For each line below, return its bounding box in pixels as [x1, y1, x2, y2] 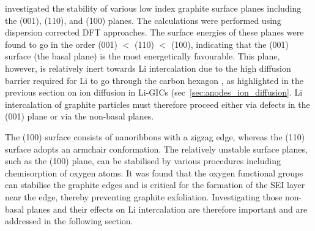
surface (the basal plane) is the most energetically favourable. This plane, [5, 50, 280, 62]
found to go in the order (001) [5, 37, 118, 50]
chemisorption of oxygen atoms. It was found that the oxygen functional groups [5, 166, 303, 179]
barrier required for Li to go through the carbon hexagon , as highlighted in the [5, 74, 303, 86]
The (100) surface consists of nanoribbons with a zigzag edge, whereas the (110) [5, 130, 305, 143]
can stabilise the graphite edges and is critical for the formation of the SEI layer [5, 178, 305, 191]
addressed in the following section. [5, 214, 133, 227]
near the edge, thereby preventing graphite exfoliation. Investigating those [5, 190, 283, 203]
